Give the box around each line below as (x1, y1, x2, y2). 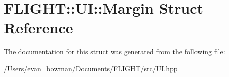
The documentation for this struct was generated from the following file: (4, 46, 225, 57)
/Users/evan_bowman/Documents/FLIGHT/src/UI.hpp (4, 63, 178, 73)
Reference (4, 17, 73, 38)
